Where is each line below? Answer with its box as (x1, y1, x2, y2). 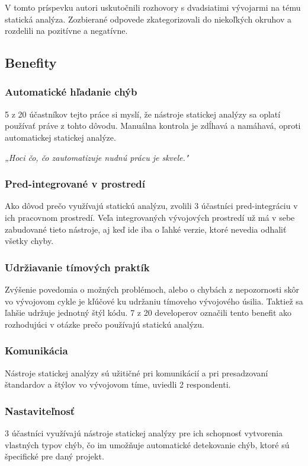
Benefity (5, 53, 57, 72)
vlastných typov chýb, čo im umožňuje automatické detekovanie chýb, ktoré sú (5, 438, 290, 451)
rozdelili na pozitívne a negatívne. (5, 24, 128, 37)
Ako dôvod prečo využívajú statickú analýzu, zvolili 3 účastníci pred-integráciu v (5, 199, 298, 212)
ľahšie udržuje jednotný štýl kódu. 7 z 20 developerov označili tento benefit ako (5, 306, 292, 319)
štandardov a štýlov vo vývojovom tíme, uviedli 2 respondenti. (5, 378, 231, 391)
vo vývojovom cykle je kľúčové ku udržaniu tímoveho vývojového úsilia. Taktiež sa (5, 294, 303, 307)
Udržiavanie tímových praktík (5, 259, 150, 274)
